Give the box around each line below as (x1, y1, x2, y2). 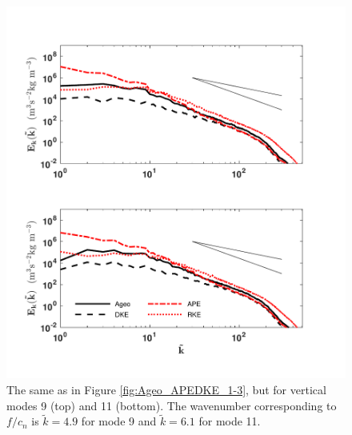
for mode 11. (198, 413, 261, 429)
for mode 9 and (81, 413, 157, 429)
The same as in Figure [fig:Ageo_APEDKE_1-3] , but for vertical (6, 381, 326, 397)
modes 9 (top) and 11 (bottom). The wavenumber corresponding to (6, 397, 337, 413)
